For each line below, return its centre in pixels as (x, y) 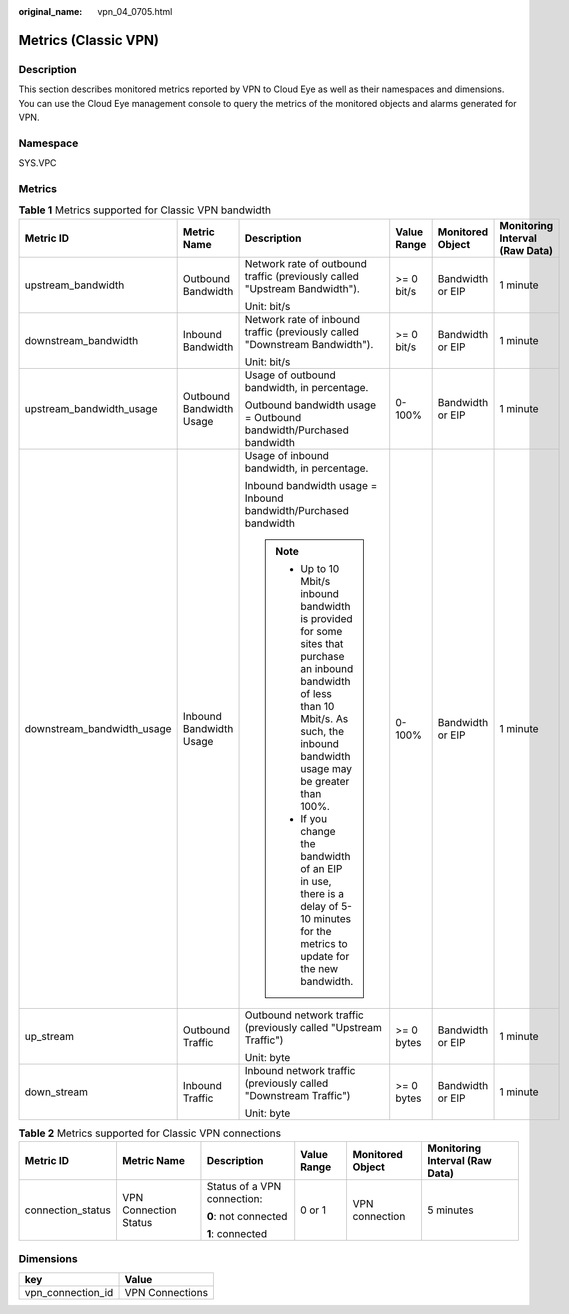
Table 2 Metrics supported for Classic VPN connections (150, 1133)
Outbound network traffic (304, 1015)
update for (325, 956)
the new (319, 968)
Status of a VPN (244, 1186)
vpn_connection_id (69, 1292)
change (318, 831)
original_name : (50, 11)
